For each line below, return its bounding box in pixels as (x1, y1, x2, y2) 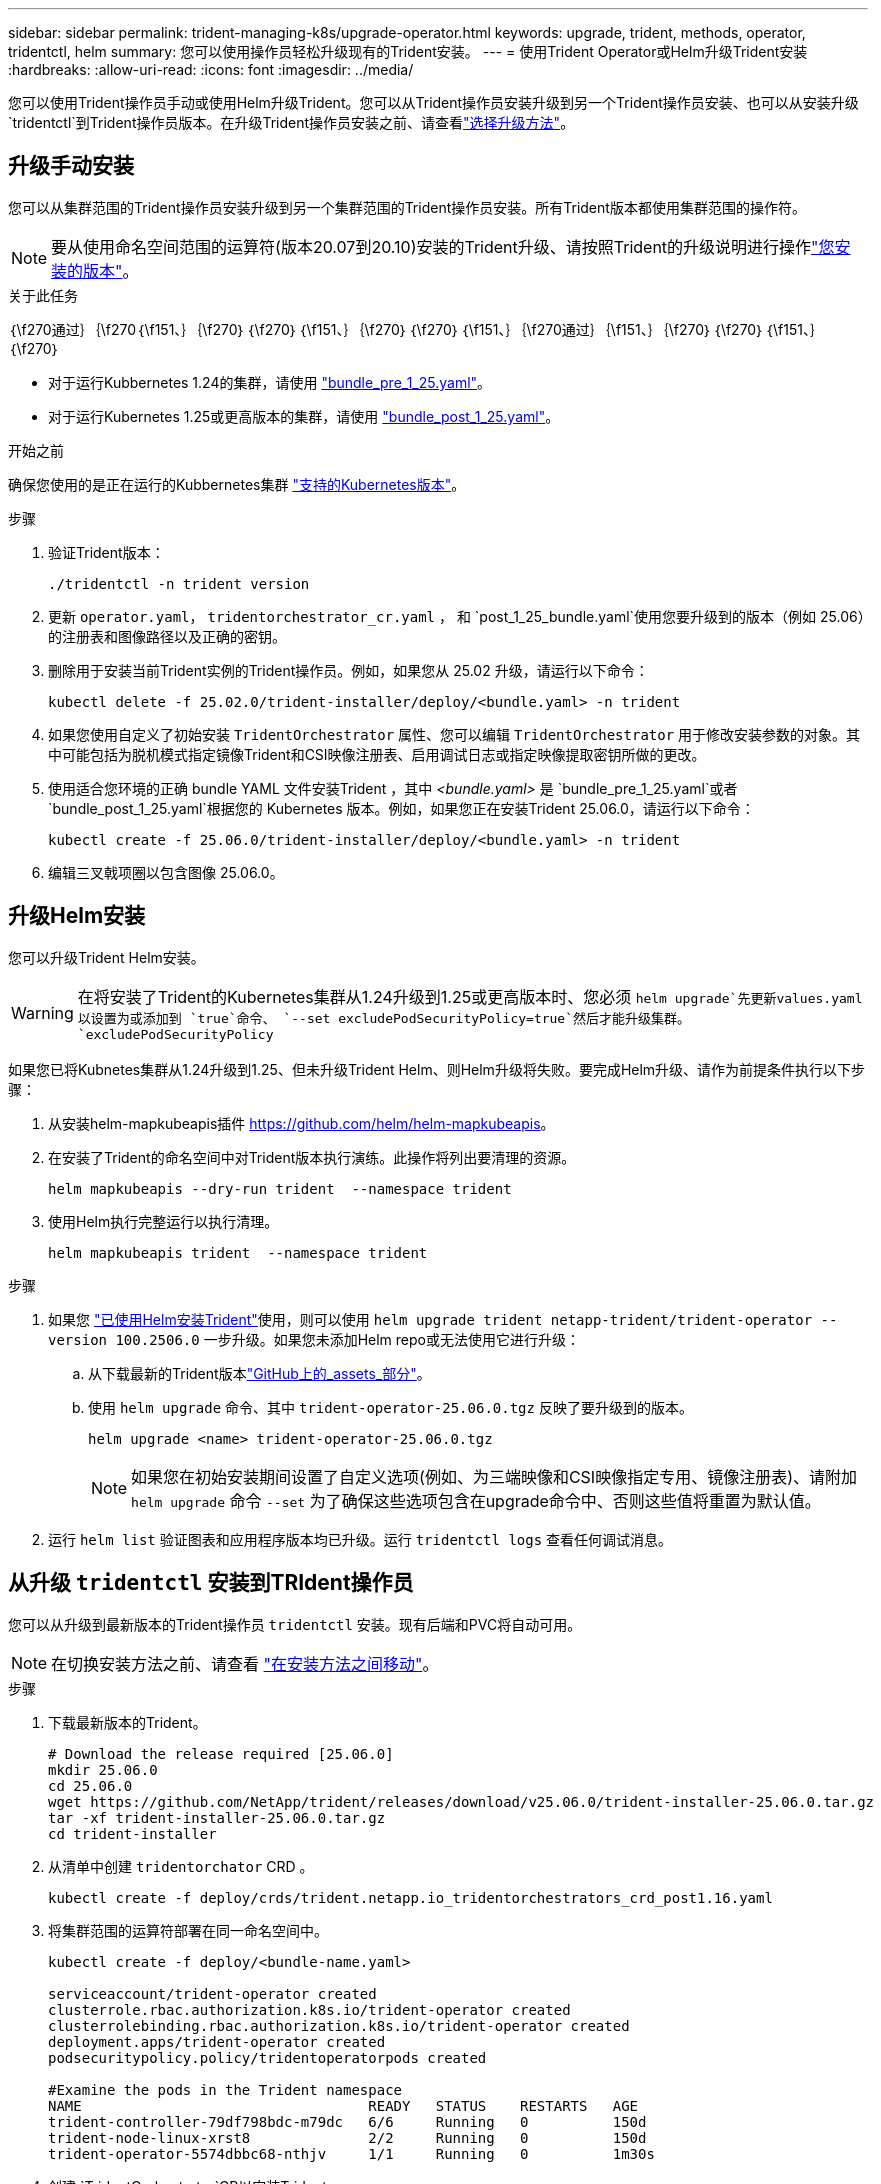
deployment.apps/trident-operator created (48, 2033, 386, 2050)
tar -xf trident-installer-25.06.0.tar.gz (48, 1809, 386, 1826)
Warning (11, 1002, 74, 1023)
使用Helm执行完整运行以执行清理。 (48, 1212, 279, 1230)
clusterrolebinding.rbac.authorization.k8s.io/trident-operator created (48, 2017, 630, 2034)
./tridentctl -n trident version (48, 575, 310, 592)
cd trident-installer (48, 1825, 217, 1842)
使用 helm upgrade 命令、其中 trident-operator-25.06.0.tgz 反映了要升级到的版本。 (88, 1398, 693, 1416)
